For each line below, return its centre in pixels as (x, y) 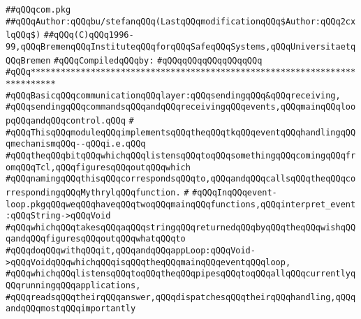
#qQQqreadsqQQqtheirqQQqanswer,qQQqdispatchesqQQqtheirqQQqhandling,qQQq (181, 297)
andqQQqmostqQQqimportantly (71, 309)
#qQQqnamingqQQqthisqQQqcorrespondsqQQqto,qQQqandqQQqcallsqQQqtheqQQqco (181, 179)
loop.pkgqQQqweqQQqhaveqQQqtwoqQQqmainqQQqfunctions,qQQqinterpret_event (181, 204)
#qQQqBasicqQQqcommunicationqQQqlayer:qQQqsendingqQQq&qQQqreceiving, (173, 95)
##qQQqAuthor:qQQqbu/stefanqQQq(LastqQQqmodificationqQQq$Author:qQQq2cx (181, 21)
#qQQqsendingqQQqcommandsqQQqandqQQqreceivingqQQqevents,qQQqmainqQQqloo (181, 107)
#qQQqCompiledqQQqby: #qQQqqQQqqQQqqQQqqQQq (158, 60)
